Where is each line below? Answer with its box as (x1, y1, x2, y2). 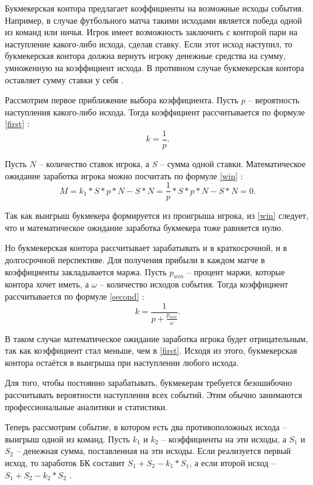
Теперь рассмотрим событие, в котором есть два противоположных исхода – (5, 421, 287, 433)
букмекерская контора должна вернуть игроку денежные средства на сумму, (5, 49, 286, 62)
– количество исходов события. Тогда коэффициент (99, 278, 288, 291)
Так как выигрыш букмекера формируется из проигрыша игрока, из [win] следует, (5, 209, 309, 222)
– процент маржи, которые (187, 265, 285, 278)
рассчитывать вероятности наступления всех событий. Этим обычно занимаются (5, 388, 302, 401)
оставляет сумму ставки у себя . (5, 73, 124, 86)
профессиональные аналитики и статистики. (5, 400, 168, 413)
